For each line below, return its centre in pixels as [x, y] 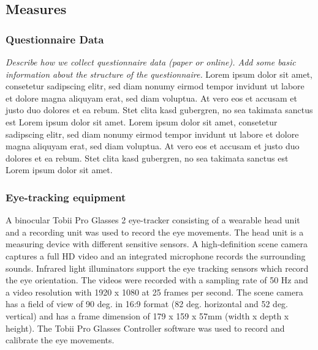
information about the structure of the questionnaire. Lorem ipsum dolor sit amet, [159, 74]
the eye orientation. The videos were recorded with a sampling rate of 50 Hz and [157, 280]
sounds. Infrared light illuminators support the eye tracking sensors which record [157, 268]
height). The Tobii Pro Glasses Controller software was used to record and [145, 328]
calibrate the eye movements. [60, 340]
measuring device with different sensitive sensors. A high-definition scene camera [157, 244]
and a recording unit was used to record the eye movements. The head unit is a [155, 232]
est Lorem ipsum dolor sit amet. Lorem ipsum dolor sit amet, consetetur [142, 121]
